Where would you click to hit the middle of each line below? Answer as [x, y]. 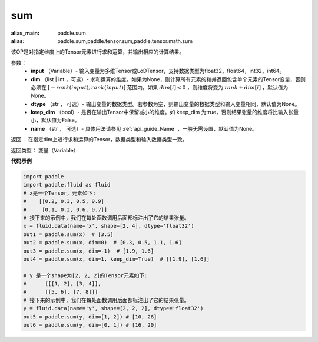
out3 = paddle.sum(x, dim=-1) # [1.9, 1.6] [89, 251]
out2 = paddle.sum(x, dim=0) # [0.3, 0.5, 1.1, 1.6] [102, 243]
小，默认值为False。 [55, 120]
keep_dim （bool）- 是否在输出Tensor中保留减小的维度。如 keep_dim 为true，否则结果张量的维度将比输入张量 [165, 112]
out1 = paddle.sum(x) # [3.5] [69, 234]
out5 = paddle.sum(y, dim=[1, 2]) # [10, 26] [90, 317]
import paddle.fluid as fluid [67, 185]
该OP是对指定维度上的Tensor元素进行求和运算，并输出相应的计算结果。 [98, 52]
